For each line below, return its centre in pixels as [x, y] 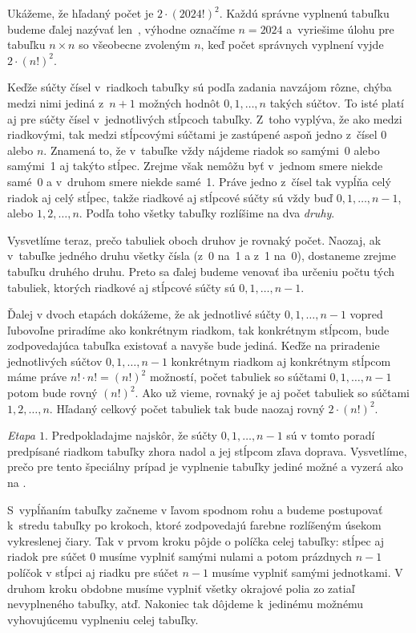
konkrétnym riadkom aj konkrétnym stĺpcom [281, 361]
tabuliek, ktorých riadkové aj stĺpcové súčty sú [121, 287]
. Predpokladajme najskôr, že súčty [131, 435]
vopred [366, 314]
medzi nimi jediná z [56, 102]
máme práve [37, 377]
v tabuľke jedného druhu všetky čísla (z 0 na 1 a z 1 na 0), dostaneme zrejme [202, 256]
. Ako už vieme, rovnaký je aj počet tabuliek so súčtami [272, 393]
